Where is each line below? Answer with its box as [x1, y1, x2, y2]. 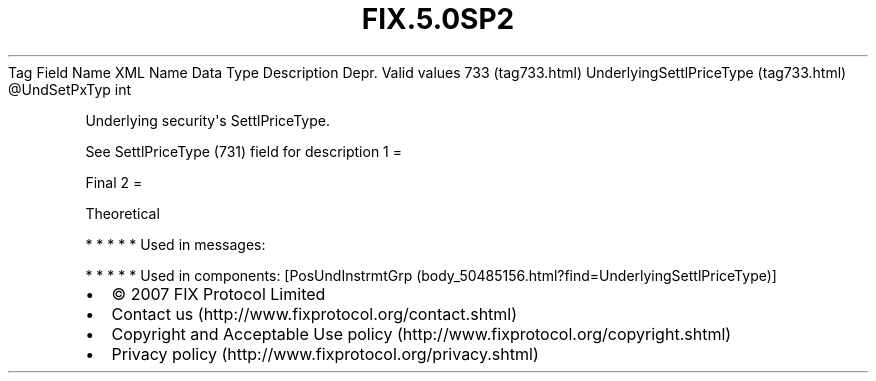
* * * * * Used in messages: [85, 235, 266, 253]
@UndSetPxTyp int [8, 80, 131, 98]
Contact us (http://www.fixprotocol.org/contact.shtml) [111, 303, 518, 324]
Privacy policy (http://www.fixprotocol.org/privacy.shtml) [111, 343, 539, 364]
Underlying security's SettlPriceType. [85, 111, 330, 129]
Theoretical [85, 204, 160, 222]
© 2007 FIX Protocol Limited [111, 283, 326, 304]
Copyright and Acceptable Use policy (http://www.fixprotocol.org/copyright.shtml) [111, 323, 732, 344]
